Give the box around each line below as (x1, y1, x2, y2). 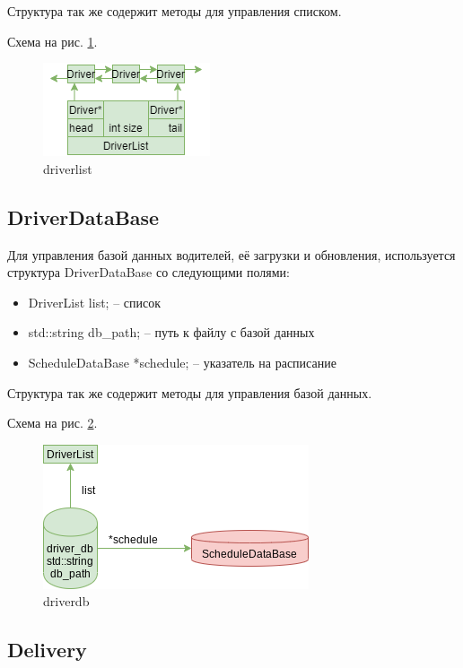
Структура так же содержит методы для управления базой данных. (7, 383, 372, 402)
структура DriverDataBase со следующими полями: (7, 263, 290, 282)
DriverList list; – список (28, 292, 162, 311)
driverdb (43, 592, 90, 611)
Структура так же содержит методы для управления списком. (7, 2, 342, 20)
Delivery (7, 636, 87, 664)
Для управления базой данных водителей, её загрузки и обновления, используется (7, 245, 456, 264)
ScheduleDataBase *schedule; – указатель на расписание (28, 352, 336, 371)
